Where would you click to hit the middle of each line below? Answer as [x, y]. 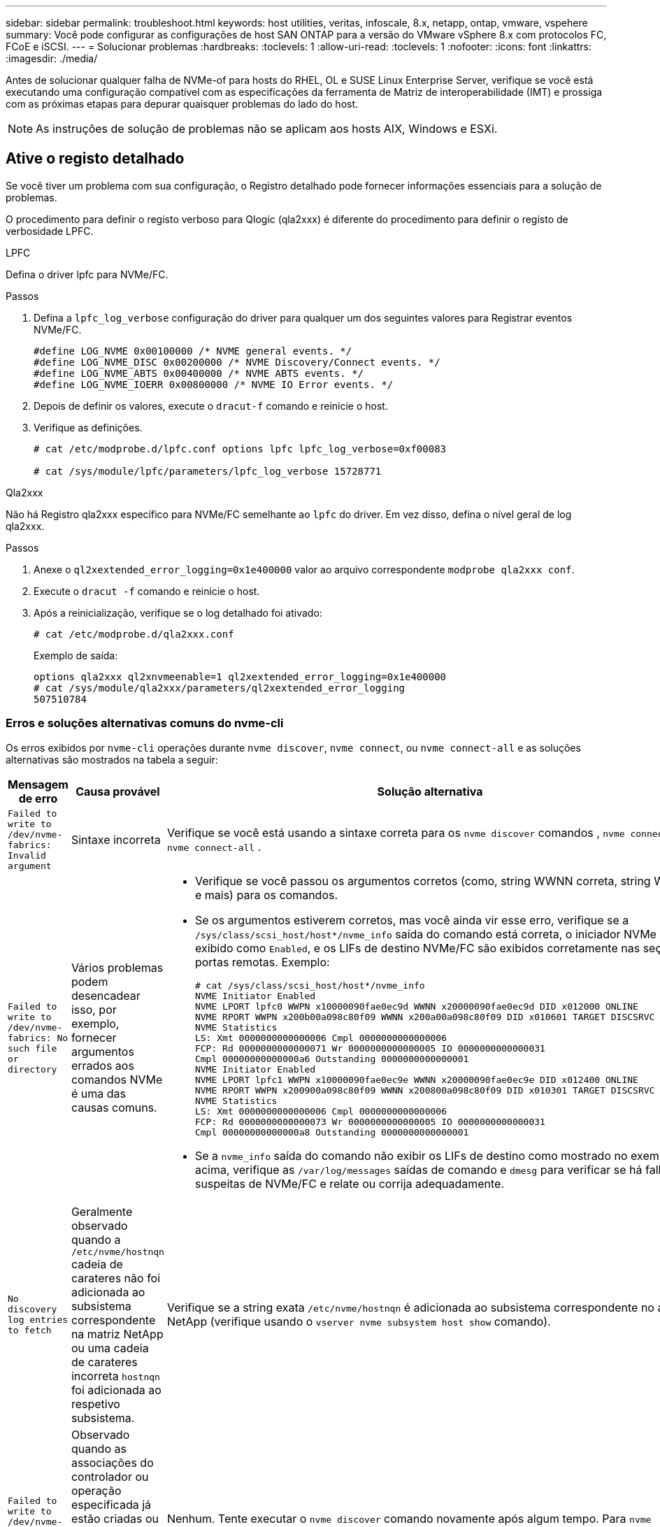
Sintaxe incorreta [116, 839]
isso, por [94, 1010]
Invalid [27, 855]
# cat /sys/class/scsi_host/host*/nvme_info [310, 985]
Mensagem [38, 784]
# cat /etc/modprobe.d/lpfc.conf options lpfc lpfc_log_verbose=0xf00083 [240, 449]
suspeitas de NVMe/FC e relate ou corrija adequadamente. [350, 1183]
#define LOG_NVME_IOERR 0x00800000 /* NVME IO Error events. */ [214, 384]
